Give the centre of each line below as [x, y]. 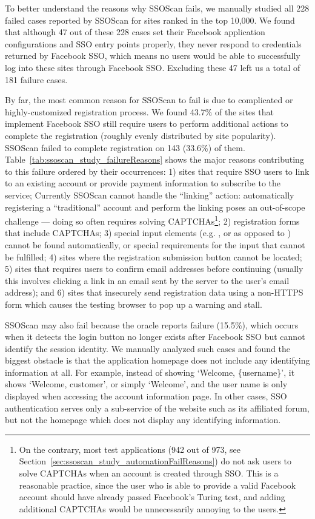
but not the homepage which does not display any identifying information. [143, 420]
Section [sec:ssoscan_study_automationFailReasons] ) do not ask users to [155, 461]
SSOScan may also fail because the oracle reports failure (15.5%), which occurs [152, 324]
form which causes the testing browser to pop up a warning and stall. [134, 304]
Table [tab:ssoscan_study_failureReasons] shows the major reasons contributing [154, 159]
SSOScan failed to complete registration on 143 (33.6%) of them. [125, 147]
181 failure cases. [36, 79]
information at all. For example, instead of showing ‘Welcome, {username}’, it [150, 372]
